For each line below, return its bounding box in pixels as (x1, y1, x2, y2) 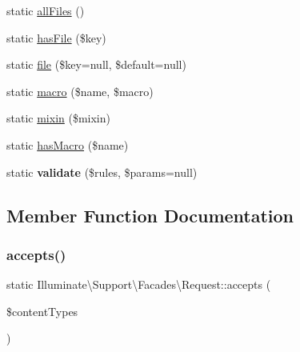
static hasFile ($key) (6, 29, 106, 46)
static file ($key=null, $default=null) (6, 56, 186, 73)
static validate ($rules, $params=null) (6, 163, 198, 180)
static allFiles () (6, 2, 85, 18)
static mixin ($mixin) (6, 110, 110, 126)
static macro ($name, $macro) (6, 82, 154, 99)
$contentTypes (6, 302, 78, 319)
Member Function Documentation (6, 202, 294, 227)
